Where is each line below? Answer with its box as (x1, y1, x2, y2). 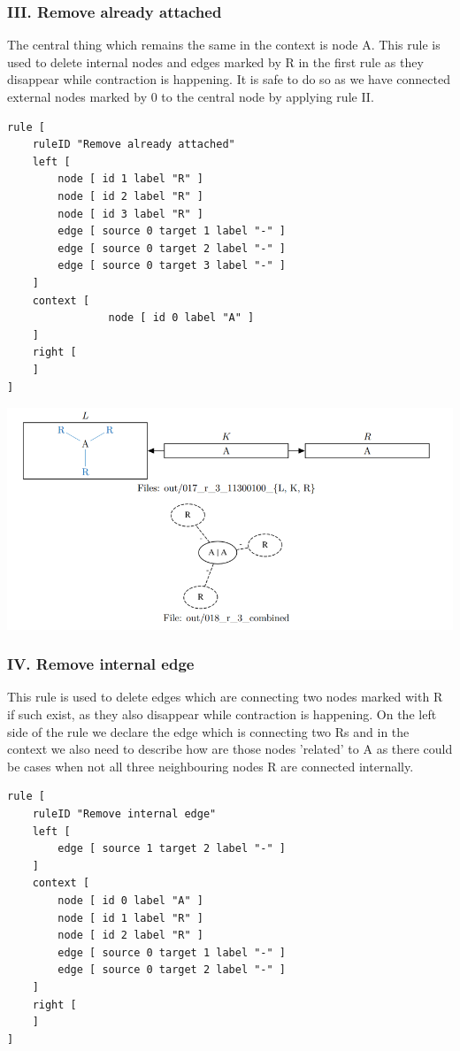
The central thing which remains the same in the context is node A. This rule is (7, 35, 441, 54)
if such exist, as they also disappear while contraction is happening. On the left (7, 705, 437, 724)
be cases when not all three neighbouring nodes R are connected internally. (7, 756, 414, 775)
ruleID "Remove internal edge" (32, 808, 217, 821)
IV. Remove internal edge (7, 653, 195, 675)
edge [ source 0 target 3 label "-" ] (57, 259, 286, 272)
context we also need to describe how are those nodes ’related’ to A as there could (7, 740, 453, 758)
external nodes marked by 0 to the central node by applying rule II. (7, 88, 374, 105)
